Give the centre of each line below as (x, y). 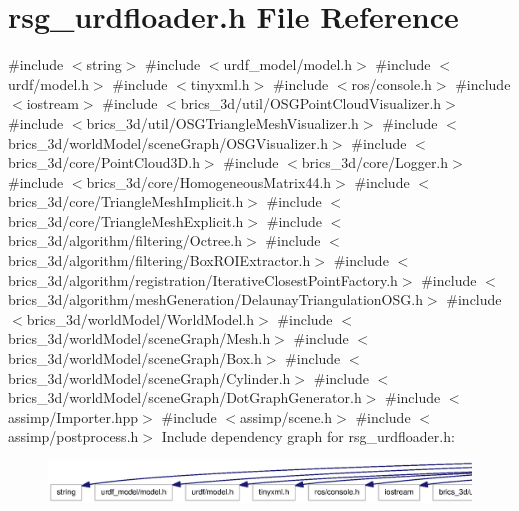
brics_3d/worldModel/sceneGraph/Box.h (135, 358)
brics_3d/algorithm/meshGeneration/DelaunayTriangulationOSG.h (215, 299)
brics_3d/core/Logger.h (375, 162)
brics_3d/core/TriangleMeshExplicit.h (126, 220)
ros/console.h (391, 83)
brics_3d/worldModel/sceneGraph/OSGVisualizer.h (168, 142)
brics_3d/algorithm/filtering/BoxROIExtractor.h (159, 260)
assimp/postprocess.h (73, 436)
